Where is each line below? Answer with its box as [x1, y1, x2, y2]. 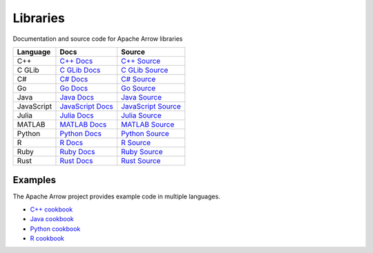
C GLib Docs [59, 65, 101, 75]
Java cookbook [30, 215, 74, 223]
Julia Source [121, 111, 162, 120]
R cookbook [30, 234, 65, 243]
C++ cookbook [30, 205, 73, 214]
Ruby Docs [59, 147, 95, 156]
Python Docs [59, 129, 102, 138]
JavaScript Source [121, 101, 181, 111]
